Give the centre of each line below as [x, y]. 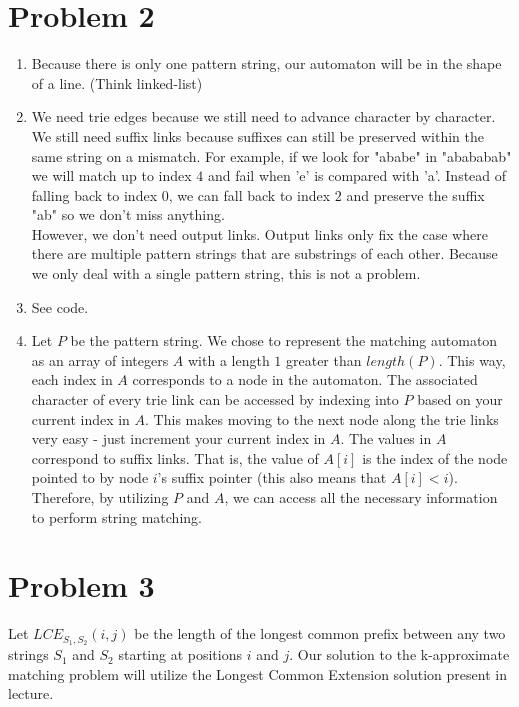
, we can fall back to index [249, 194]
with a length [229, 359]
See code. [60, 306]
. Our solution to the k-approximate [399, 654]
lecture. [31, 693]
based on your [460, 399]
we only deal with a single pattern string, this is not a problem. [226, 273]
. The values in [386, 438]
